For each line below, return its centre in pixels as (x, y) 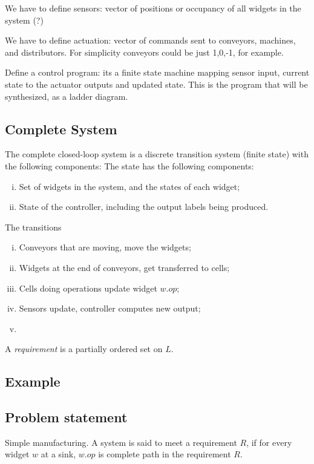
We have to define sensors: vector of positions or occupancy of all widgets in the (153, 8)
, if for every (269, 442)
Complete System (61, 129)
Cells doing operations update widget (88, 288)
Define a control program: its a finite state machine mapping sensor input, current (157, 72)
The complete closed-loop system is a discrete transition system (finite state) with (157, 154)
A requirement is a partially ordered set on (84, 349)
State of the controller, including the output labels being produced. (144, 207)
